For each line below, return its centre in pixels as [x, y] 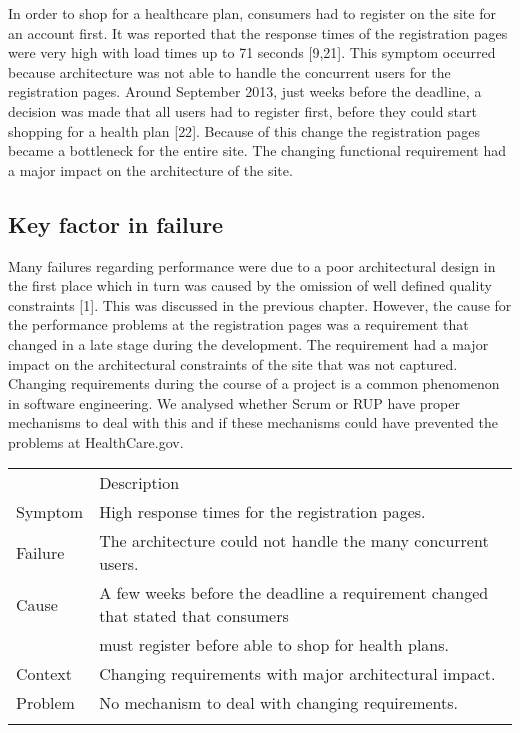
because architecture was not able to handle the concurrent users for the [229, 71]
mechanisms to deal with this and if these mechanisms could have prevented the [253, 422]
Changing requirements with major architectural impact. [297, 674]
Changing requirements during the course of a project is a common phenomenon [254, 383]
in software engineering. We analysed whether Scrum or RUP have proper [234, 402]
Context [44, 674]
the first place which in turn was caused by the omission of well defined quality [250, 285]
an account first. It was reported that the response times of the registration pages [258, 32]
